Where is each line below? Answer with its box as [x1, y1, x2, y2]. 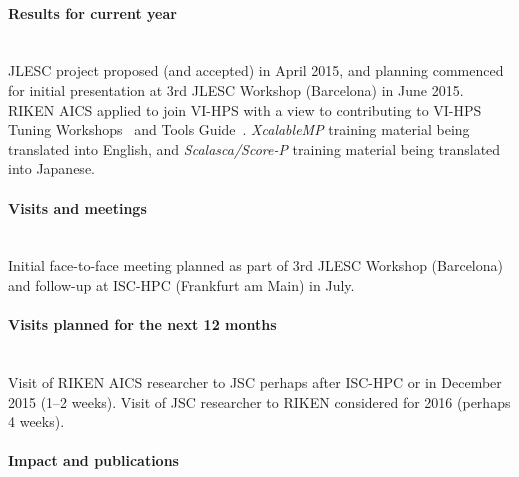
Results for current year [8, 2, 177, 23]
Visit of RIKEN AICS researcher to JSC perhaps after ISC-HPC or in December [8, 371, 502, 392]
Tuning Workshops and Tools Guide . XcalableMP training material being [8, 119, 470, 140]
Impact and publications [8, 450, 179, 471]
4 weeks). [8, 411, 65, 432]
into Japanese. [8, 158, 95, 179]
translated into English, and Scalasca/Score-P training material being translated [8, 138, 501, 159]
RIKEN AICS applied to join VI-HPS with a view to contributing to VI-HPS [8, 99, 482, 120]
